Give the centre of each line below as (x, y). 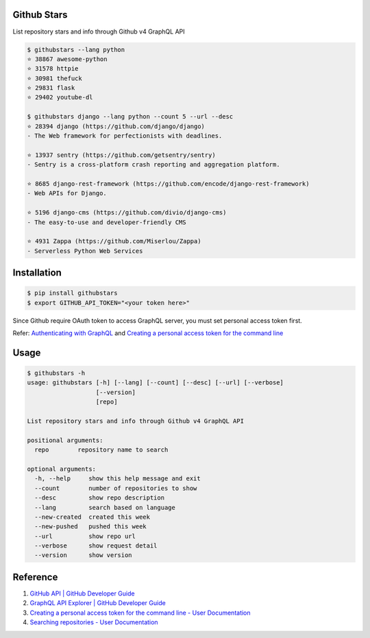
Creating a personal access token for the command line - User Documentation (140, 613)
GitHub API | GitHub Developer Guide (82, 593)
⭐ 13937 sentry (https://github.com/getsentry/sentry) (121, 155)
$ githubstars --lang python (76, 49)
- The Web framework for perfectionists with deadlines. (125, 136)
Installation (37, 273)
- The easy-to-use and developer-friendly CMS (107, 222)
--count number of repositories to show (116, 488)
